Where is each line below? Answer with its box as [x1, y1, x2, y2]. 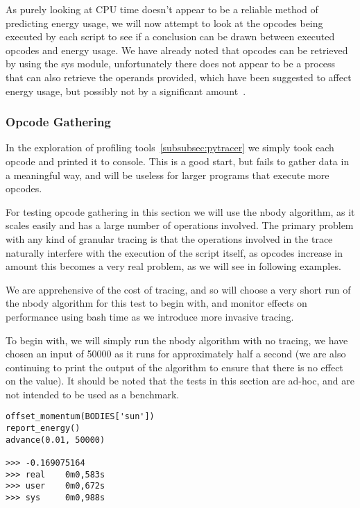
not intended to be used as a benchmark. [6, 387, 180, 401]
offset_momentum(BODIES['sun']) [6, 412, 155, 422]
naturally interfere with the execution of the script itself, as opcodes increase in [6, 245, 343, 260]
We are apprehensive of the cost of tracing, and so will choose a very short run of [6, 282, 351, 296]
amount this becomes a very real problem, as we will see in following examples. [6, 259, 341, 273]
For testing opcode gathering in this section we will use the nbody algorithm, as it [6, 204, 355, 219]
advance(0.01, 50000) [6, 434, 105, 445]
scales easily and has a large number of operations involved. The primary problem [6, 218, 354, 232]
